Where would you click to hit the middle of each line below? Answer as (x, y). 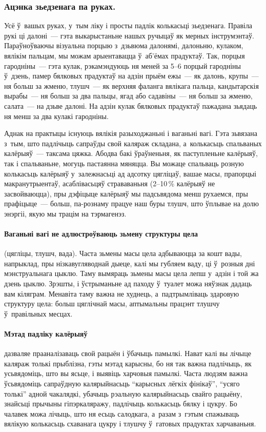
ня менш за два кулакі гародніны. (56, 116)
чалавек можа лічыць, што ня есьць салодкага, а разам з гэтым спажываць (122, 413)
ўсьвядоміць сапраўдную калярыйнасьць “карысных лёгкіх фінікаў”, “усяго (122, 384)
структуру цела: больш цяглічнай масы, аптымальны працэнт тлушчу (112, 303)
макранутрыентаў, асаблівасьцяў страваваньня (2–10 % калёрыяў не (110, 183)
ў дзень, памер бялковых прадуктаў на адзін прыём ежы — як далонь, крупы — (131, 76)
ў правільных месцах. (38, 313)
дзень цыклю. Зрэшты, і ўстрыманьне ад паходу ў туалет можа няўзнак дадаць (128, 283)
